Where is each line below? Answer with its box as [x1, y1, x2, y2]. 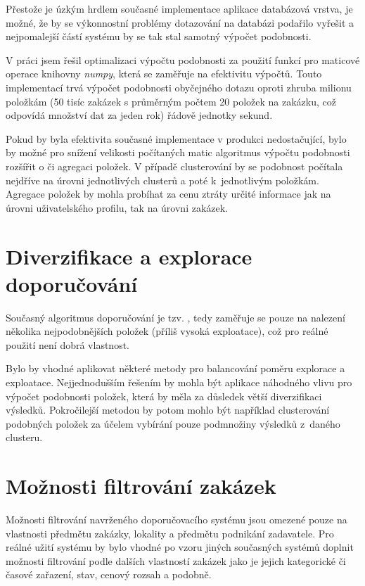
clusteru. [6, 430, 43, 445]
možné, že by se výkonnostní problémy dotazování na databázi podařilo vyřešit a [6, 15, 354, 30]
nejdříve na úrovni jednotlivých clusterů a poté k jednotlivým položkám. [6, 172, 319, 187]
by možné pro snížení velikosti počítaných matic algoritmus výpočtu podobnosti [6, 145, 350, 160]
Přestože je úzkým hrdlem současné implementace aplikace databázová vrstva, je [6, 1, 353, 15]
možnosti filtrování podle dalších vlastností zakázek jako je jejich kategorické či [6, 553, 346, 568]
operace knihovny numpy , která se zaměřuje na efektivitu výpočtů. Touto [6, 66, 322, 81]
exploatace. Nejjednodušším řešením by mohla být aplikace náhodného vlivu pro [6, 375, 352, 389]
